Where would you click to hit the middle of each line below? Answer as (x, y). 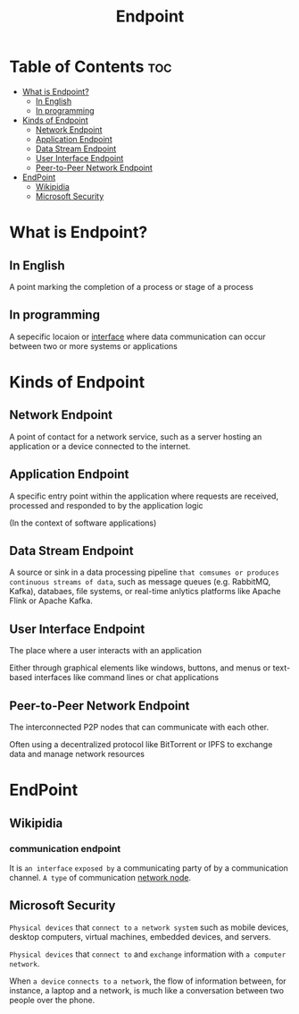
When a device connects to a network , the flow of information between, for (148, 981)
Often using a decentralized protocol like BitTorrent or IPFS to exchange (141, 744)
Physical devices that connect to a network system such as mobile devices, (149, 927)
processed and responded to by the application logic (106, 505)
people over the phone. (52, 1000)
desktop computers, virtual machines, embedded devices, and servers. (140, 936)
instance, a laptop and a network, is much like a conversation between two (146, 990)
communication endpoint (65, 848)
